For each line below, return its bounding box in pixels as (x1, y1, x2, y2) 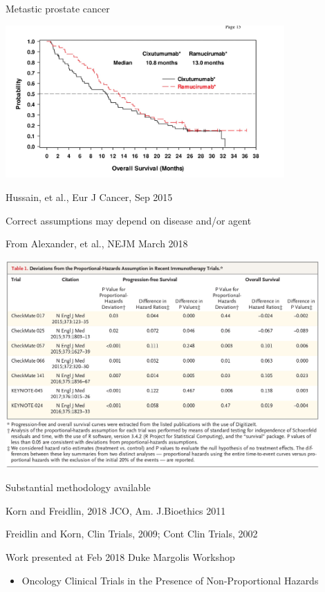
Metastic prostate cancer (6, 1, 110, 15)
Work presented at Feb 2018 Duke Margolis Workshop (6, 549, 235, 564)
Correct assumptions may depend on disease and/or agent (6, 213, 252, 227)
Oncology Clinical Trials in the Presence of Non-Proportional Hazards (21, 573, 319, 587)
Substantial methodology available (6, 480, 151, 495)
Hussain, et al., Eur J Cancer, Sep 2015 (6, 190, 173, 204)
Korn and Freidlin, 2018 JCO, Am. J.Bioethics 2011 (6, 503, 226, 517)
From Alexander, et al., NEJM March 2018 (6, 236, 188, 251)
